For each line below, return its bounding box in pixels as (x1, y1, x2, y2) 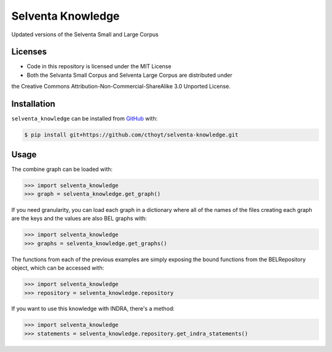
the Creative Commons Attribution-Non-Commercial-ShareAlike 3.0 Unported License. (11, 83, 231, 90)
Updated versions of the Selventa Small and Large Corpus (11, 31, 159, 38)
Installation (11, 99, 55, 109)
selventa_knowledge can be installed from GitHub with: (11, 115, 158, 122)
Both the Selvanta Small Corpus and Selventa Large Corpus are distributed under (26, 71, 233, 79)
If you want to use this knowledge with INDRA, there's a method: (11, 305, 175, 313)
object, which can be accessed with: (11, 264, 105, 272)
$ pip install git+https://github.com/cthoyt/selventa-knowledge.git (24, 131, 239, 138)
